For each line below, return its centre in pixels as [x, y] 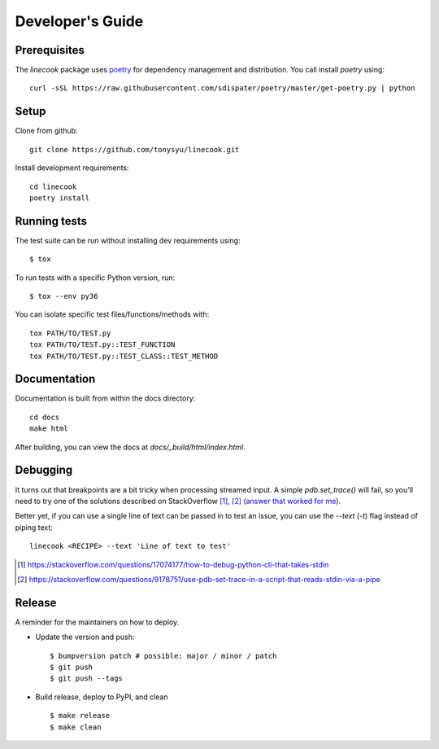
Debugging [44, 470]
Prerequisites [50, 50]
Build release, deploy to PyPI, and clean [102, 697]
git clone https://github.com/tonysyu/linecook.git [135, 149]
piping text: [34, 527]
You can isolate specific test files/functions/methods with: [112, 314]
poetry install [60, 198]
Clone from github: [46, 131]
